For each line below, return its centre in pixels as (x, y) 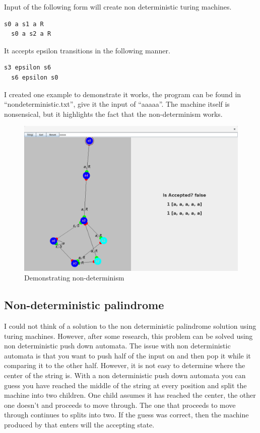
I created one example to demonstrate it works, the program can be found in (123, 94)
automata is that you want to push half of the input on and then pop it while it (127, 355)
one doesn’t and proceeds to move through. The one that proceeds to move (120, 405)
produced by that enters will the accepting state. (79, 425)
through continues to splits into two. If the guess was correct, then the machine (126, 415)
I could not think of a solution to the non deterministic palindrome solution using (130, 326)
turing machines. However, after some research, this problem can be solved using (128, 336)
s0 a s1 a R (24, 24)
